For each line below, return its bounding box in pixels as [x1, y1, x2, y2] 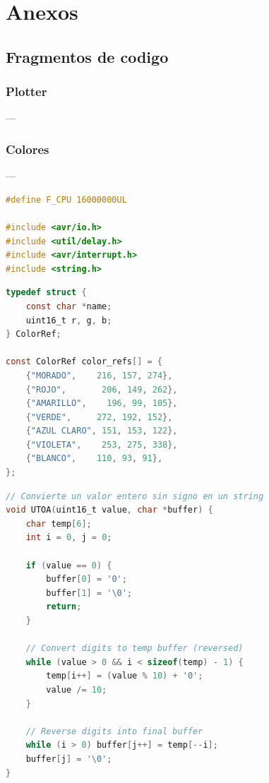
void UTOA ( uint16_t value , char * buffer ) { [6, 505, 213, 515]
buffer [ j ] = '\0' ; [25, 753, 112, 764]
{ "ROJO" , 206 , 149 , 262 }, [25, 384, 178, 395]
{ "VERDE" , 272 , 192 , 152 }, [25, 412, 173, 422]
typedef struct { [6, 287, 87, 298]
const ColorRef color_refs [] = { [6, 357, 162, 367]
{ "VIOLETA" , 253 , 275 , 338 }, [25, 439, 178, 450]
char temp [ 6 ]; [25, 518, 92, 529]
